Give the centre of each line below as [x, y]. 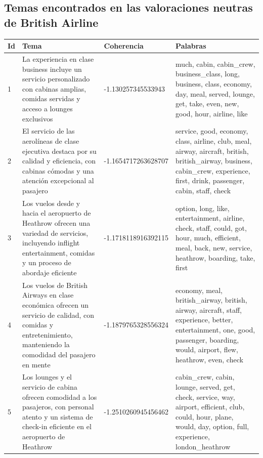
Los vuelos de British [55, 285]
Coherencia [124, 46]
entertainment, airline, [210, 218]
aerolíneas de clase [51, 140]
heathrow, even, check [209, 359]
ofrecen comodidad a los [60, 397]
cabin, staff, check [203, 190]
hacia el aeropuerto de [57, 213]
